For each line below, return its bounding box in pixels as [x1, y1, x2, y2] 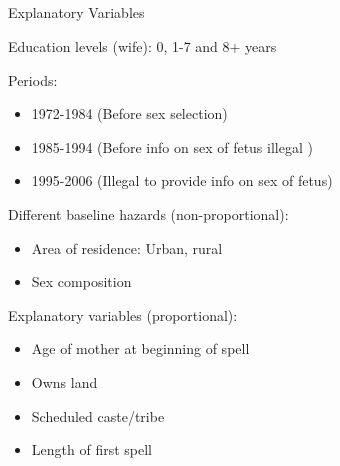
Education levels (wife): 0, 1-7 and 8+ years [8, 35, 277, 56]
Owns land [31, 371, 98, 392]
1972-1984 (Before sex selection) [31, 103, 228, 124]
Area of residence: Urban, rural [31, 237, 223, 258]
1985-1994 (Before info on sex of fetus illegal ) [31, 136, 313, 157]
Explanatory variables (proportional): [8, 304, 238, 325]
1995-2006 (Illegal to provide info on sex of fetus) [31, 170, 333, 191]
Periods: [8, 69, 58, 90]
